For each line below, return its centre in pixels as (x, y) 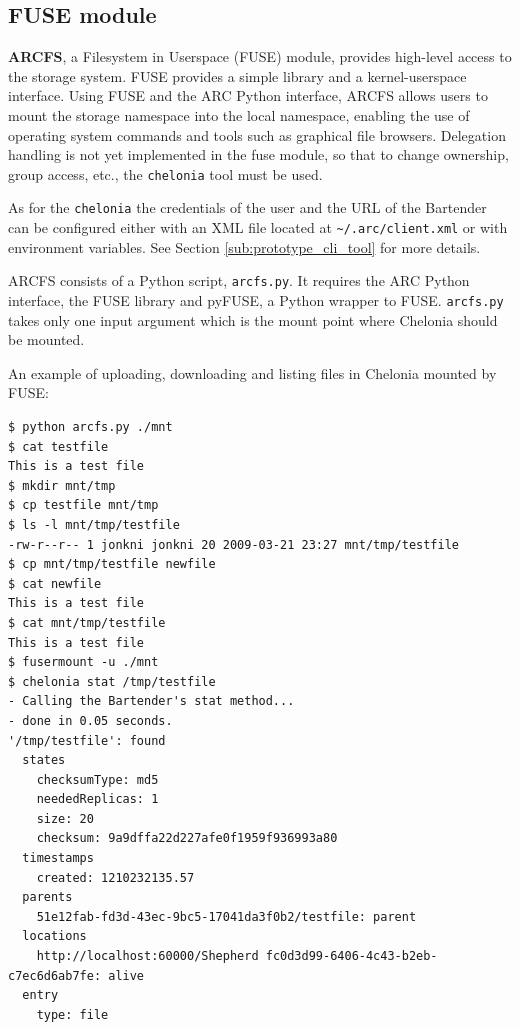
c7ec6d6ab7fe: (55, 975)
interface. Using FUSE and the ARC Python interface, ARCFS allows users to (248, 95)
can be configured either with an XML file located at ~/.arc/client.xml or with (258, 227)
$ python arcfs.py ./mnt (90, 427)
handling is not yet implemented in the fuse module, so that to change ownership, (258, 154)
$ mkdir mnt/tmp (62, 485)
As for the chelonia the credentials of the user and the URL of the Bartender (247, 207)
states (44, 760)
